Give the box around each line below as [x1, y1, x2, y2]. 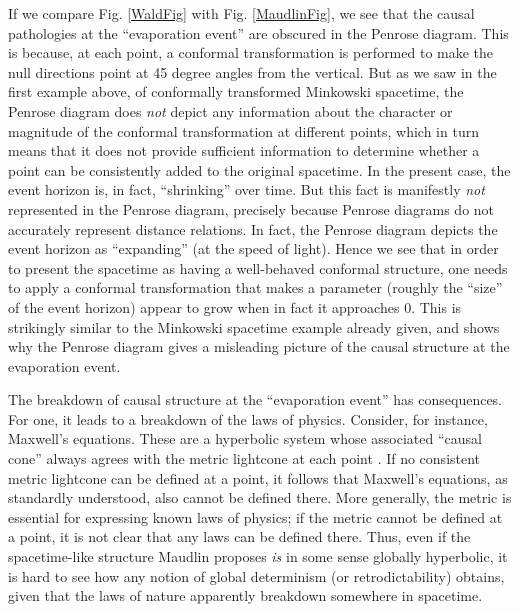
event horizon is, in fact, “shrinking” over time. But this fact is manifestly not [8, 179, 485, 200]
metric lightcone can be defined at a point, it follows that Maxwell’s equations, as [8, 467, 508, 488]
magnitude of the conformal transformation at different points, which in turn [8, 120, 479, 141]
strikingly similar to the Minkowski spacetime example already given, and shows [8, 316, 500, 337]
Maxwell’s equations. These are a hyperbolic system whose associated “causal [8, 428, 482, 449]
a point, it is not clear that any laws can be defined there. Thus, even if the [8, 526, 471, 547]
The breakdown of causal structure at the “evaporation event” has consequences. [8, 389, 503, 410]
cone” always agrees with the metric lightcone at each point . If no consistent [8, 448, 481, 469]
